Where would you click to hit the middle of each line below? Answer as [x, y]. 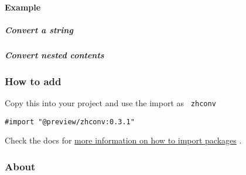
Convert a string [39, 29]
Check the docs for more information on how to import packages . [123, 140]
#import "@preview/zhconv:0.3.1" [70, 122]
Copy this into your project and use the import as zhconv [110, 103]
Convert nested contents [54, 55]
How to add [33, 81]
